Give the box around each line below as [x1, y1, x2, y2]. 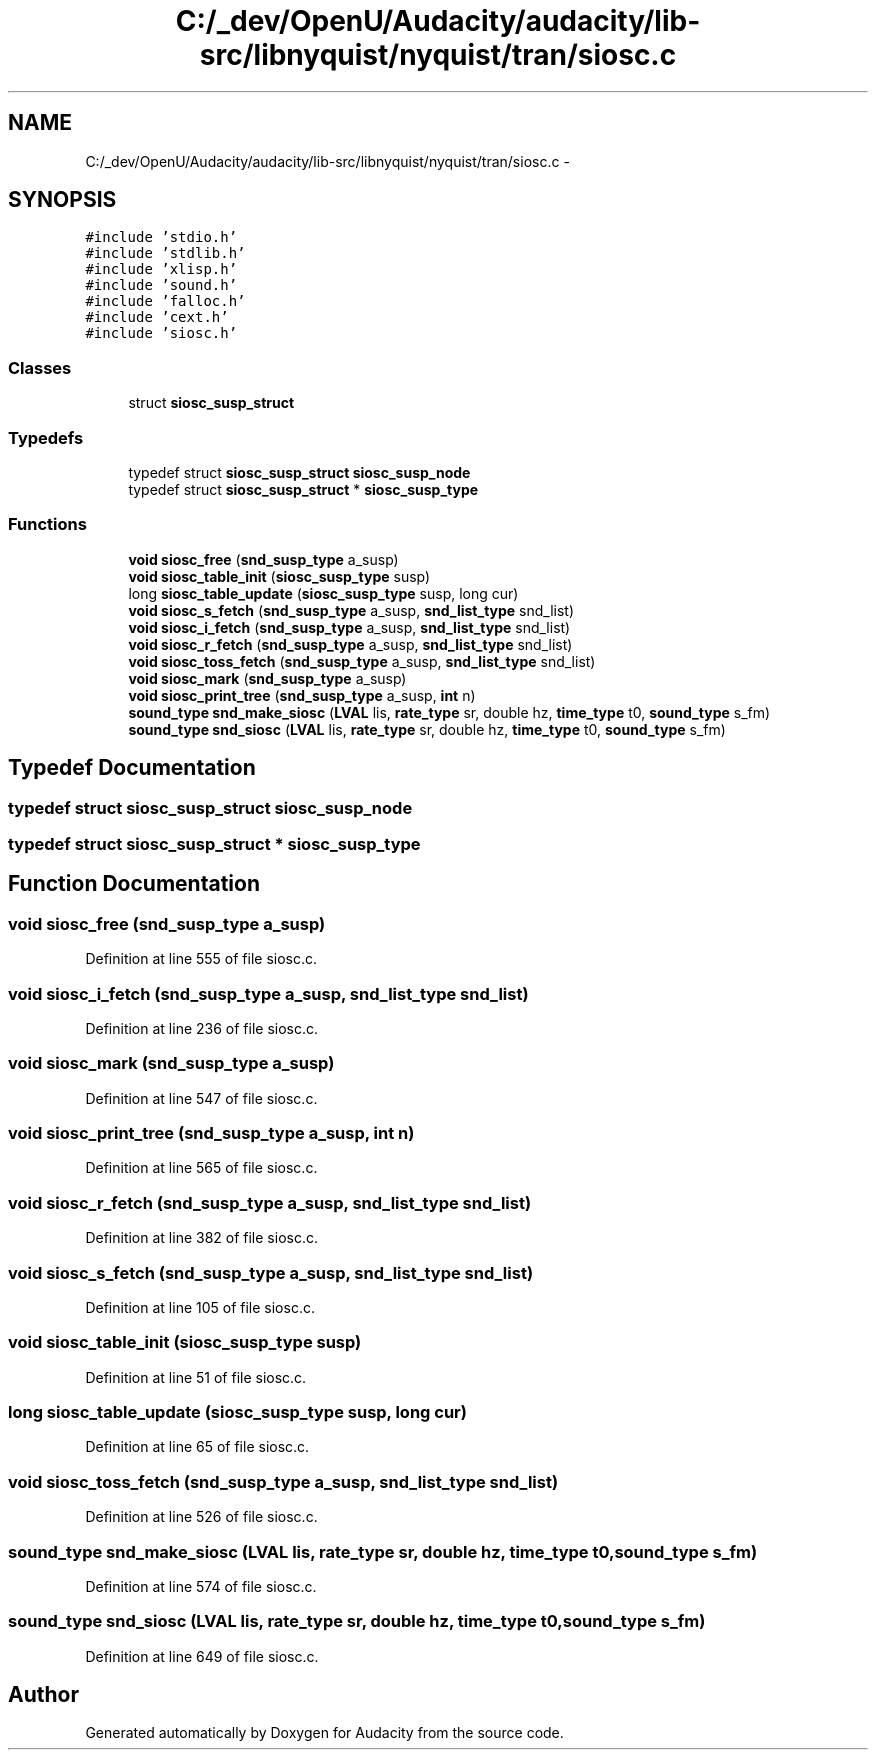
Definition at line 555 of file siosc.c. [85, 950, 318, 968]
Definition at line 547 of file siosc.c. [85, 1089, 318, 1107]
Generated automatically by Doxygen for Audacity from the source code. [85, 1724, 564, 1742]
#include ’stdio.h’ [85, 229, 238, 246]
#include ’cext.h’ [85, 309, 229, 326]
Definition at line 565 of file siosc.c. [85, 1159, 318, 1177]
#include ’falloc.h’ [85, 293, 246, 310]
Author [8, 1682, 79, 1708]
